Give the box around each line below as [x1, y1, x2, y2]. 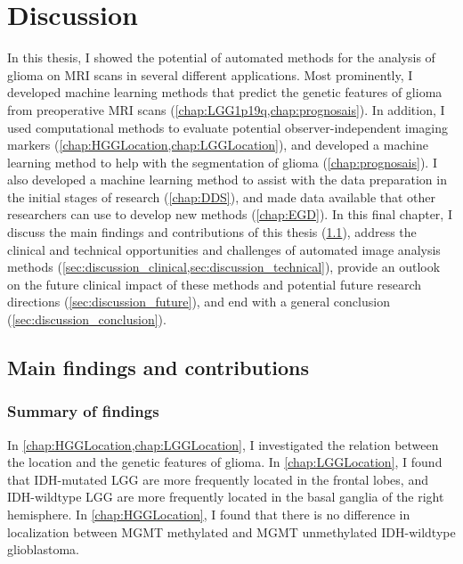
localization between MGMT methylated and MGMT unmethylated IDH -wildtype [7, 522, 456, 541]
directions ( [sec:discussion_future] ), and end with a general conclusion [7, 292, 390, 311]
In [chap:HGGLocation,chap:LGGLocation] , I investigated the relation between [7, 435, 439, 454]
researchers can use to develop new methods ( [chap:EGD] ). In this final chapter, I [7, 205, 452, 224]
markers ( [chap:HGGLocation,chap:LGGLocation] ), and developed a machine [7, 135, 428, 154]
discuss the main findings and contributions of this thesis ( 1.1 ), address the [7, 223, 417, 241]
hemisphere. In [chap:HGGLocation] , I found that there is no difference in [7, 505, 410, 523]
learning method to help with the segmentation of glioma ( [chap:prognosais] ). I [7, 152, 437, 171]
